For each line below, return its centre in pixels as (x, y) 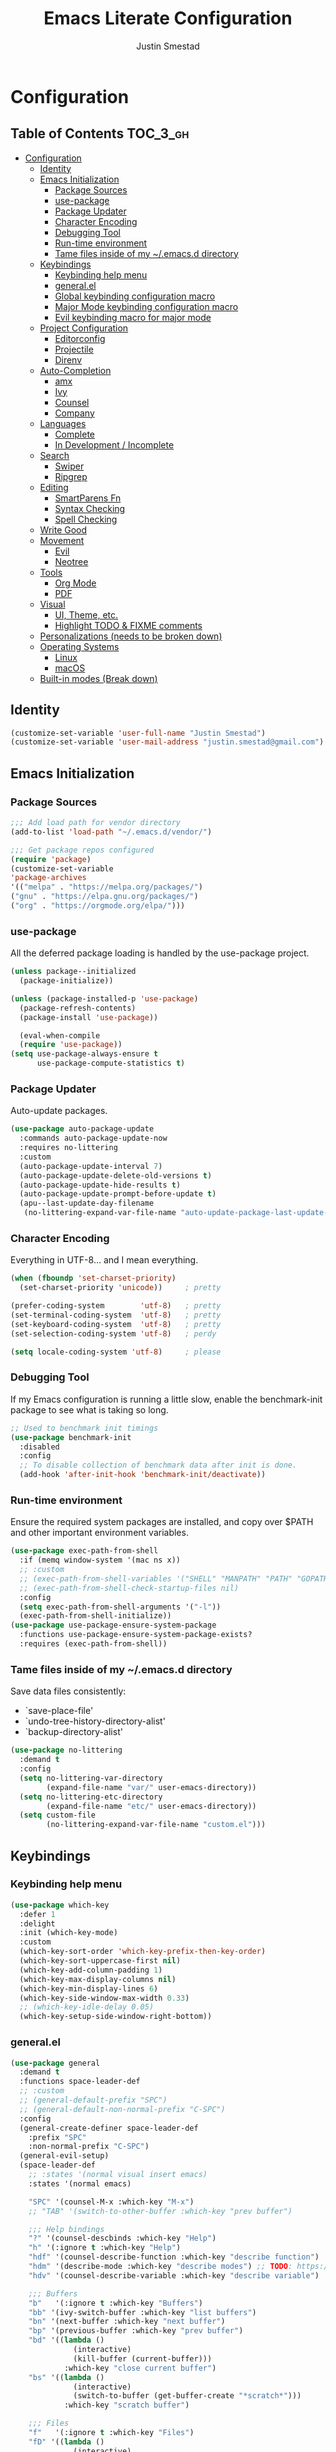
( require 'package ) (51, 859)
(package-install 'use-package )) (89, 1017)
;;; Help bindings (66, 2229)
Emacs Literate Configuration (168, 18)
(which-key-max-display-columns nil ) (98, 1979)
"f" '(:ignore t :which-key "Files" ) (111, 2433)
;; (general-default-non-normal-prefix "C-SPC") (122, 2109)
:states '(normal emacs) (80, 2183)
